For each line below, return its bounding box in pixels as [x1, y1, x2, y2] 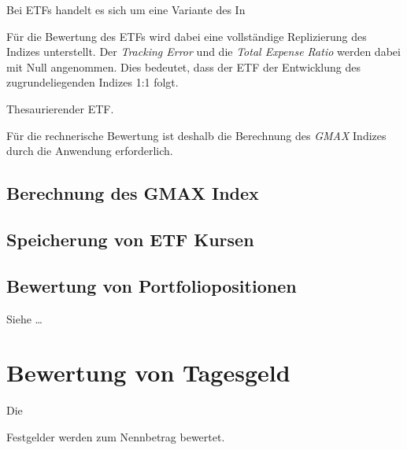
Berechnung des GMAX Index [6, 181, 259, 205]
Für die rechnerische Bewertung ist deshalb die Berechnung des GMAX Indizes [6, 127, 387, 143]
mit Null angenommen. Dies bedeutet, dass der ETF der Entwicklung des [6, 58, 361, 75]
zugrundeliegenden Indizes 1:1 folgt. [6, 74, 179, 90]
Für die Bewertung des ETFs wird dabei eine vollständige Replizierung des [6, 28, 367, 44]
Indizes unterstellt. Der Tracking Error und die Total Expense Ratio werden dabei [6, 43, 401, 60]
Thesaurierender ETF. [6, 100, 114, 116]
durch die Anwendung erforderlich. [6, 142, 173, 159]
